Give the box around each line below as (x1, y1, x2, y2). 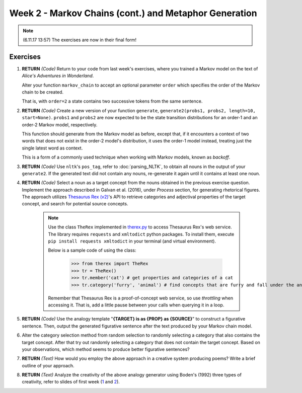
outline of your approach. (22, 362, 75, 368)
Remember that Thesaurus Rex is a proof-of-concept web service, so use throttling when (48, 295, 234, 301)
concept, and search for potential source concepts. (22, 201, 128, 207)
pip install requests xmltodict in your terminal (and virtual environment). (48, 238, 216, 244)
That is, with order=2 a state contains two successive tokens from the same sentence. (22, 98, 203, 104)
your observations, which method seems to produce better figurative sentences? (22, 346, 190, 352)
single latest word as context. (22, 145, 83, 151)
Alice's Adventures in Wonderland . (22, 73, 94, 79)
